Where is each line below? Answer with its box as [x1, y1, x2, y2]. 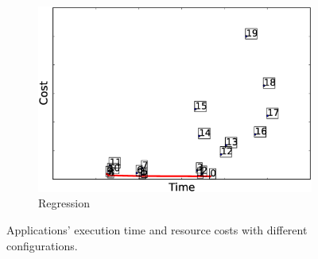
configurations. [6, 237, 78, 253]
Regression [38, 195, 90, 211]
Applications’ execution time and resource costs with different [6, 222, 308, 238]
